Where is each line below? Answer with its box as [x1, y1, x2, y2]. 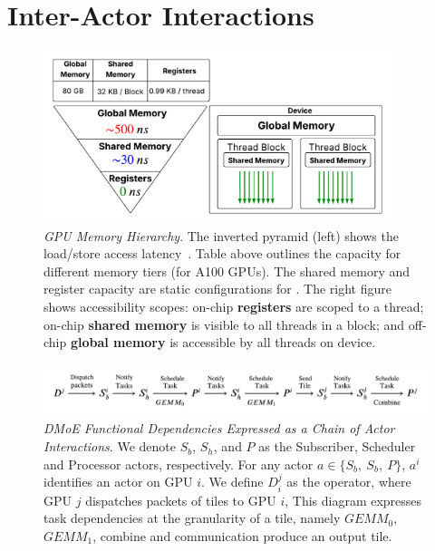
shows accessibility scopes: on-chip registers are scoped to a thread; [43, 296, 424, 315]
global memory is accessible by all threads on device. [70, 333, 376, 352]
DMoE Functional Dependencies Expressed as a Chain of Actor [43, 419, 395, 438]
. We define [201, 472, 264, 491]
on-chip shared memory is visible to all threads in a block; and [43, 314, 405, 333]
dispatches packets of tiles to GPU [85, 490, 276, 509]
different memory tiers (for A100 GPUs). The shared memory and [43, 261, 411, 280]
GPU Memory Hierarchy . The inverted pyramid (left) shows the [43, 226, 399, 245]
